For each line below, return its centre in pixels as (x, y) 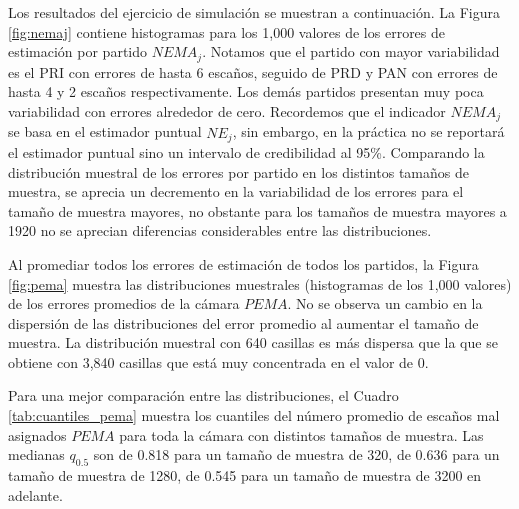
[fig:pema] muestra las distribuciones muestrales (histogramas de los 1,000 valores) (260, 283)
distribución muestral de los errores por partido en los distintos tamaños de (238, 171)
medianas (36, 454)
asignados (37, 434)
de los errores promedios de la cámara (124, 303)
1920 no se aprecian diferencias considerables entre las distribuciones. (220, 230)
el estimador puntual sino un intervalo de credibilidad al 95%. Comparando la (246, 151)
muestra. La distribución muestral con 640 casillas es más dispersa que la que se (253, 342)
